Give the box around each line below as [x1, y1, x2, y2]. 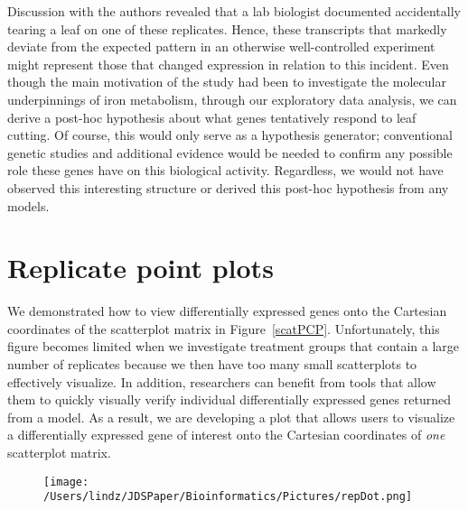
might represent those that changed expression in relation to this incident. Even [7, 54, 449, 73]
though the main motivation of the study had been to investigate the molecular [7, 72, 446, 91]
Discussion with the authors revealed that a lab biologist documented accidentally [7, 2, 461, 20]
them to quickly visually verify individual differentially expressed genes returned [7, 390, 451, 409]
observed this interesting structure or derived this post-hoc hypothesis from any [7, 178, 449, 197]
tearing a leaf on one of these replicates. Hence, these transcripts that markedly [7, 19, 447, 38]
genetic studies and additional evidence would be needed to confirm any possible [7, 143, 453, 162]
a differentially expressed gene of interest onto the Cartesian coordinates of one [7, 425, 445, 444]
